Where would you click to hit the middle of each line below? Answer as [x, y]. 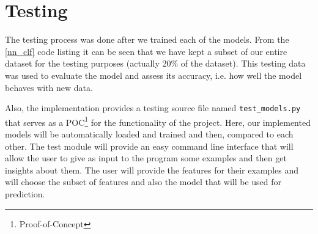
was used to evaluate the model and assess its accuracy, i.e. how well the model [153, 75]
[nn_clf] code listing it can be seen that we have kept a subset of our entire [146, 51]
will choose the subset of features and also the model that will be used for [143, 182]
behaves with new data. [49, 87]
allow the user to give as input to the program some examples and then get [146, 158]
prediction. [25, 193]
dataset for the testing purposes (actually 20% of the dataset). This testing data [155, 63]
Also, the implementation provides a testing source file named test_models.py [153, 108]
